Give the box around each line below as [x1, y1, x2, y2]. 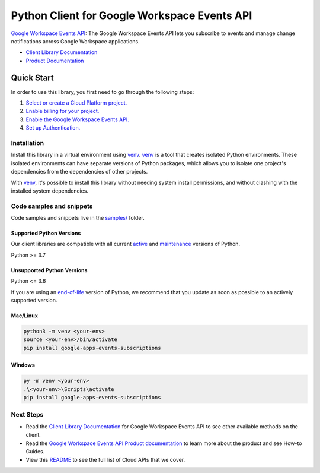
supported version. [11, 297, 57, 304]
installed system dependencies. [11, 187, 89, 194]
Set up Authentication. [25, 124, 81, 131]
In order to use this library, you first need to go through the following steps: [11, 88, 194, 95]
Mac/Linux [11, 312, 39, 319]
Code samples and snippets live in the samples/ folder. [11, 215, 145, 222]
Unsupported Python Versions [11, 266, 88, 273]
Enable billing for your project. [25, 108, 100, 115]
